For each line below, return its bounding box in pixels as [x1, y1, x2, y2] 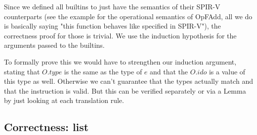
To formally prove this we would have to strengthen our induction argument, [4, 56, 237, 67]
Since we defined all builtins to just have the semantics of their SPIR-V [4, 1, 220, 11]
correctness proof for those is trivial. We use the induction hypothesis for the [4, 30, 237, 40]
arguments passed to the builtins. [4, 40, 105, 50]
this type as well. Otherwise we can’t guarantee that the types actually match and [4, 76, 253, 86]
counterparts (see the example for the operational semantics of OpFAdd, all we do [4, 11, 253, 21]
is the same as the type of [64, 66, 142, 76]
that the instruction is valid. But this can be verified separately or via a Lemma [4, 85, 246, 96]
